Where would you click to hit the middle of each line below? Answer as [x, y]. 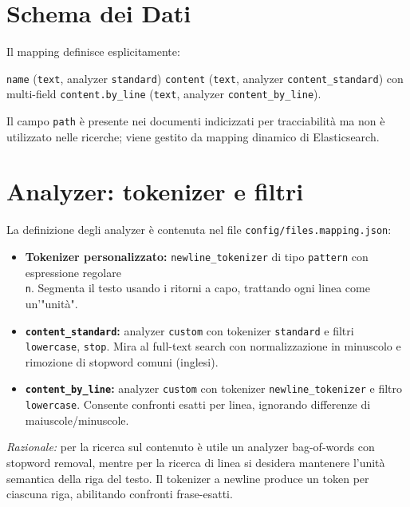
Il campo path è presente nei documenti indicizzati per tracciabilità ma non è [196, 121]
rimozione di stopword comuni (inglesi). [122, 361]
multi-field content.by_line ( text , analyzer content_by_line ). [164, 94]
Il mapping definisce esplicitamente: [93, 51]
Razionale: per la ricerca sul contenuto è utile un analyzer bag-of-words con [191, 447]
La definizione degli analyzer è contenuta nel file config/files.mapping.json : [199, 230]
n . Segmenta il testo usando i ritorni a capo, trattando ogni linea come [197, 288]
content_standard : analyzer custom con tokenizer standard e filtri [189, 330]
